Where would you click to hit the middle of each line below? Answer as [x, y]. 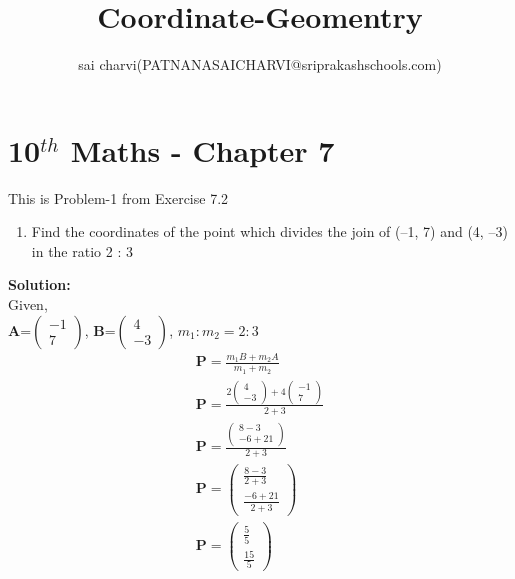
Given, [28, 304]
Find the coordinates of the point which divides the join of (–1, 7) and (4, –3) [269, 231]
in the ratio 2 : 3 [82, 250]
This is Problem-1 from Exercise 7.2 [118, 197]
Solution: [39, 284]
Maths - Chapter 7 [202, 149]
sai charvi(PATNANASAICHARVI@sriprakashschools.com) [260, 64]
